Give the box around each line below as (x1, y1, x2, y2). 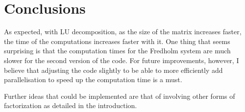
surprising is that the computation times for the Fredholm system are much (4, 45, 231, 56)
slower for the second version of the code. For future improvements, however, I (4, 55, 239, 65)
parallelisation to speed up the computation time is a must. (4, 74, 182, 85)
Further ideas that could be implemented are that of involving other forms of (4, 90, 235, 101)
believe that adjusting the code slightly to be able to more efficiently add (4, 65, 223, 75)
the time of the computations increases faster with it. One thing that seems (4, 36, 230, 46)
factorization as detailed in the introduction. (4, 100, 137, 111)
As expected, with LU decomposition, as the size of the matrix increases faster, (4, 26, 242, 37)
